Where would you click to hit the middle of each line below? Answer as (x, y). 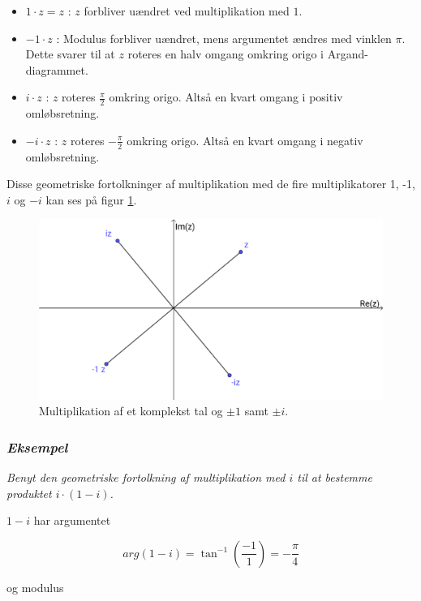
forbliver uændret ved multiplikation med (187, 11)
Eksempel (37, 446)
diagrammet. (57, 69)
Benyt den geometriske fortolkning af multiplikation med (146, 477)
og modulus (35, 587)
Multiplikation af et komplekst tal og (131, 411)
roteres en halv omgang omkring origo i (226, 54)
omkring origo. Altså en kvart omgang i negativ (245, 140)
